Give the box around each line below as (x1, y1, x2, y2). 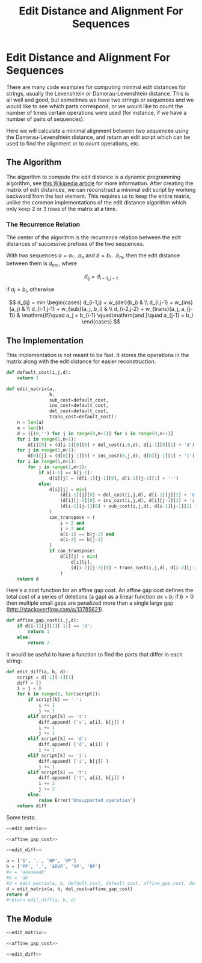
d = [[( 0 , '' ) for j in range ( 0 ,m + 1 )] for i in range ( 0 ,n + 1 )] (17, 430, 174, 436)
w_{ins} (174, 299, 194, 306)
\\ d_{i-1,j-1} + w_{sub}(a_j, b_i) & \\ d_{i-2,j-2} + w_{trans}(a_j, (26, 305, 180, 313)
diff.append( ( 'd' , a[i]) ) (38, 741, 109, 748)
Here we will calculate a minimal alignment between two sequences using (6, 127, 189, 134)
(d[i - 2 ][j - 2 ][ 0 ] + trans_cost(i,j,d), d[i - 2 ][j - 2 (70, 564, 198, 570)
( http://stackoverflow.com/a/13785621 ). (6, 606, 104, 613)
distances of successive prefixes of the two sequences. (6, 240, 145, 248)
